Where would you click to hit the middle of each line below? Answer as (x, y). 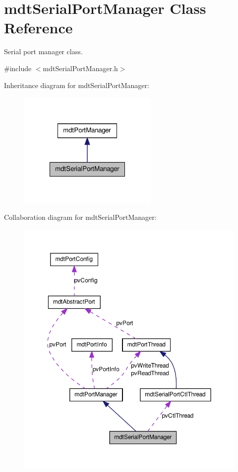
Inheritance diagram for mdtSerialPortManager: (77, 85)
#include (18, 68)
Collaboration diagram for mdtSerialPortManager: (80, 217)
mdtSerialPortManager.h (80, 68)
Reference (38, 28)
